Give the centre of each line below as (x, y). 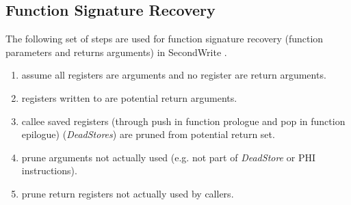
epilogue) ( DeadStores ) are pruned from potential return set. (148, 134)
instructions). (49, 170)
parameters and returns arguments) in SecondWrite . (116, 52)
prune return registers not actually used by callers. (128, 193)
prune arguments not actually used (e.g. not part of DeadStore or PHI (168, 157)
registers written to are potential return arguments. (129, 97)
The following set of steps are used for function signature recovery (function (165, 39)
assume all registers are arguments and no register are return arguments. (174, 75)
